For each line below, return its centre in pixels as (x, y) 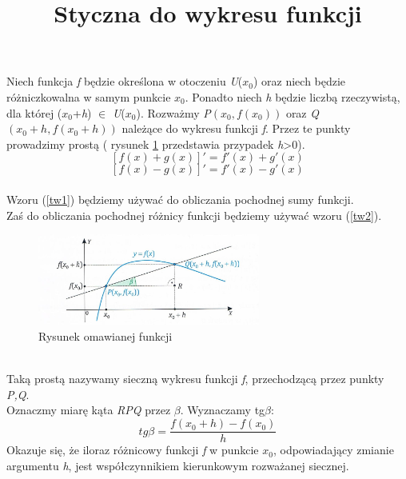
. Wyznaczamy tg (223, 410)
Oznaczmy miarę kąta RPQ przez (89, 410)
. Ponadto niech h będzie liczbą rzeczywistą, (293, 96)
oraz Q (302, 112)
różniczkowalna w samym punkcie (89, 96)
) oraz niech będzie (299, 81)
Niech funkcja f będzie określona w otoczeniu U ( (125, 81)
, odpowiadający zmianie (333, 450)
